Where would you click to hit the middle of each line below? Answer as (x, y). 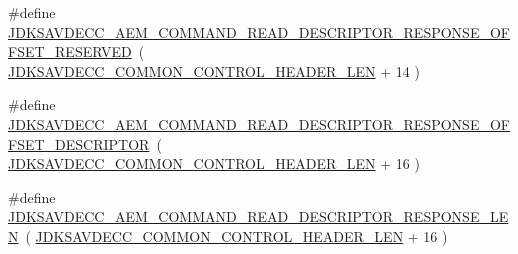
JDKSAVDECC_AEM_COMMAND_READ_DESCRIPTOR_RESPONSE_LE (258, 216)
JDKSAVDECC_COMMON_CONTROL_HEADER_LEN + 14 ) (214, 70)
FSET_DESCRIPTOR (79, 143)
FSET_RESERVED (70, 51)
